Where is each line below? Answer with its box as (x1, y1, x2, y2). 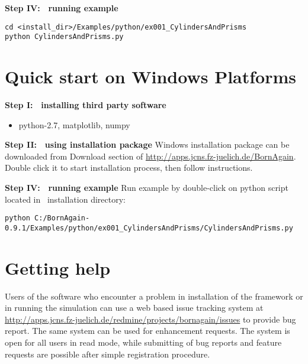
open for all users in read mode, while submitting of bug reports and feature (5, 336, 282, 348)
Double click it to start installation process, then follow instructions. (5, 161, 253, 174)
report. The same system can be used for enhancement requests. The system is (5, 324, 290, 337)
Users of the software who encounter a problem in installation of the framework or (5, 290, 303, 302)
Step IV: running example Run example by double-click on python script (5, 181, 288, 193)
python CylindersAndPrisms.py (5, 32, 124, 41)
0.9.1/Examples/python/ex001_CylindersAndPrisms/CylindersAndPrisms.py (5, 223, 293, 232)
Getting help (5, 255, 111, 279)
